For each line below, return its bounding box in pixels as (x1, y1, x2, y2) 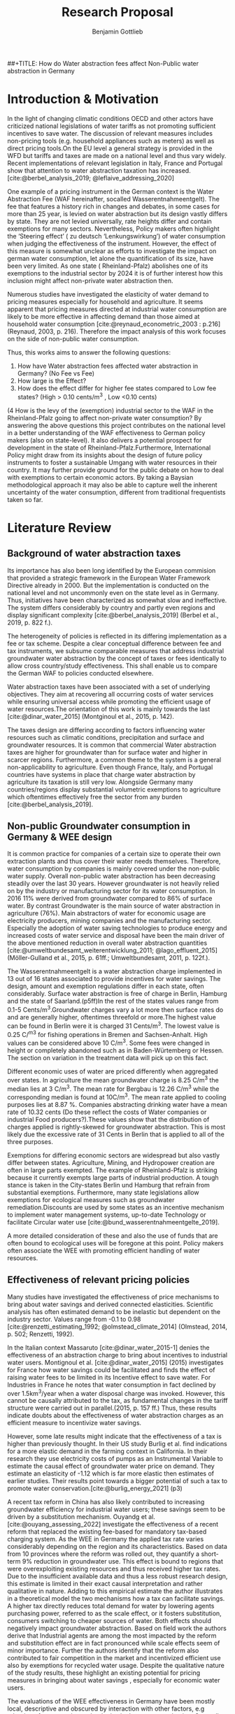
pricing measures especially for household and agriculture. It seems (7, 297, 204, 306)
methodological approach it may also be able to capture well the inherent (7, 480, 218, 489)
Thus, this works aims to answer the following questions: (7, 348, 171, 357)
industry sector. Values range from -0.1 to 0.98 (7, 1315, 141, 1323)
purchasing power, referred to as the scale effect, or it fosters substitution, (7, 1609, 222, 1617)
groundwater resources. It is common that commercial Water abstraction (7, 741, 217, 749)
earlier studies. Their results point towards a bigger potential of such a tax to (7, 1477, 228, 1485)
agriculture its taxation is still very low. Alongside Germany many (7, 778, 194, 786)
